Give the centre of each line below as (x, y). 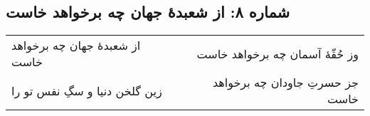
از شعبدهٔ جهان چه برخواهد (76, 46)
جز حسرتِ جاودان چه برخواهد (285, 83)
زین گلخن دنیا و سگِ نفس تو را (87, 90)
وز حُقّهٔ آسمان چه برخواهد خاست (277, 53)
